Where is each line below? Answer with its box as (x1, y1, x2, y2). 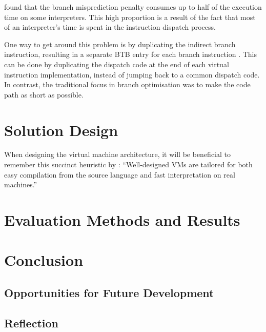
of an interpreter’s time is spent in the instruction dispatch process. (4, 22, 216, 32)
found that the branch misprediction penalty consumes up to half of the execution (4, 2, 262, 12)
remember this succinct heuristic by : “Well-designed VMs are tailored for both (4, 159, 253, 170)
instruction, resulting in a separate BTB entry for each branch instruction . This (4, 49, 257, 60)
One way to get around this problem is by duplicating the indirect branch (4, 38, 236, 49)
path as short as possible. (4, 89, 84, 100)
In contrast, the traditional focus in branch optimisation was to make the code (4, 79, 251, 90)
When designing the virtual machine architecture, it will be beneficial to (4, 149, 231, 160)
